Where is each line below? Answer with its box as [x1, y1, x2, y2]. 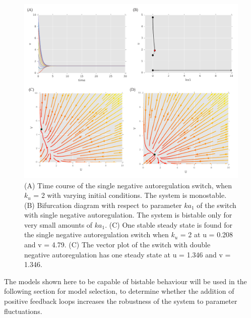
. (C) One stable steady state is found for [105, 219, 232, 230]
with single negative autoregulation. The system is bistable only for [24, 209, 232, 220]
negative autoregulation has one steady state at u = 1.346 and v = [24, 249, 231, 259]
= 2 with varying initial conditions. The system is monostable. [33, 190, 227, 200]
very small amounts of [24, 219, 93, 230]
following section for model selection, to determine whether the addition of [4, 286, 234, 296]
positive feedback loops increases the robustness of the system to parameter [4, 296, 237, 306]
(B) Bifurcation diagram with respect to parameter [24, 199, 182, 210]
